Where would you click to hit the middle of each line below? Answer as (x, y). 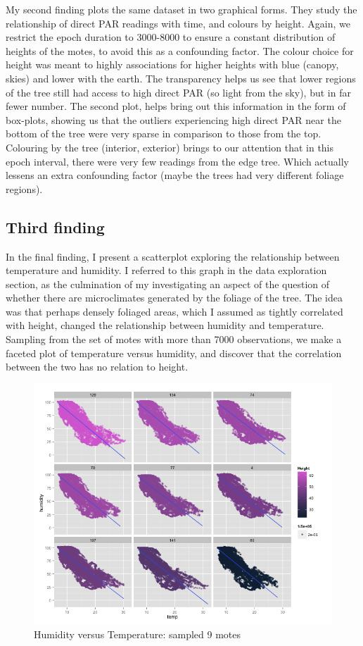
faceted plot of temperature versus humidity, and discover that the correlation (174, 353)
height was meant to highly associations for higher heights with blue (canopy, (172, 64)
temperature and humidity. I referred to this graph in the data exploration (166, 270)
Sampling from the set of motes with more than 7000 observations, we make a (174, 339)
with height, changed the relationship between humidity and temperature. (165, 325)
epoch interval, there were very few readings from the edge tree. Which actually (177, 161)
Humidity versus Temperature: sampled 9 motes (138, 634)
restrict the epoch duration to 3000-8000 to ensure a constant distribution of (171, 37)
